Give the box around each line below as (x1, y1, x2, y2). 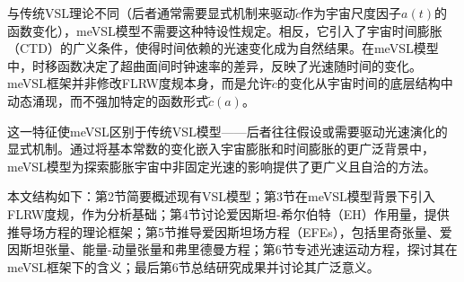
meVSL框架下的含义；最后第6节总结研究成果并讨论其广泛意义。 (7, 257, 380, 276)
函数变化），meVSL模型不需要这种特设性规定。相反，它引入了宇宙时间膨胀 (7, 21, 442, 40)
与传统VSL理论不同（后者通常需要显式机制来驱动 (7, 4, 296, 22)
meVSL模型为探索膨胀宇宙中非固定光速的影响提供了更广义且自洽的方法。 (7, 156, 436, 175)
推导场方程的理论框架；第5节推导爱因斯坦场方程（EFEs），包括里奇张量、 (7, 222, 440, 241)
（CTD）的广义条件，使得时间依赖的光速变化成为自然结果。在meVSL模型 (7, 39, 439, 57)
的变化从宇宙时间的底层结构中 (276, 74, 453, 93)
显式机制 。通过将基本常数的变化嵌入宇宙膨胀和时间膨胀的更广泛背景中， (7, 139, 434, 158)
